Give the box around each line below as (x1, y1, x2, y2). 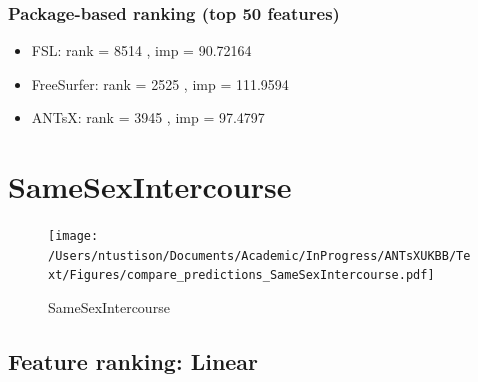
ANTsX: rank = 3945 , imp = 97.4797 (31, 107, 265, 128)
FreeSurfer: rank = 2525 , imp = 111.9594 (31, 73, 289, 94)
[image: (48, 229, 99, 244)
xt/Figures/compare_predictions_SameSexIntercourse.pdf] (48, 268, 435, 283)
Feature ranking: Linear (8, 346, 259, 377)
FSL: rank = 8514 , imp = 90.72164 (31, 40, 252, 61)
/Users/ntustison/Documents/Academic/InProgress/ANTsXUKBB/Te (48, 248, 471, 263)
